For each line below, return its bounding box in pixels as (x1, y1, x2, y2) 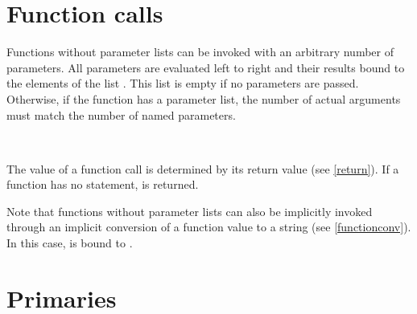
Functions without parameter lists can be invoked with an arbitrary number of (6, 43, 394, 60)
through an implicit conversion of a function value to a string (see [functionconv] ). (6, 218, 411, 235)
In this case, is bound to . (6, 234, 133, 251)
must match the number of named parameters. (6, 106, 236, 123)
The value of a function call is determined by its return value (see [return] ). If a (6, 160, 399, 177)
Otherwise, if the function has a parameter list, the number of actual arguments (6, 90, 401, 107)
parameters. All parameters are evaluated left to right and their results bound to (6, 59, 405, 75)
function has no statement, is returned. (6, 176, 199, 193)
